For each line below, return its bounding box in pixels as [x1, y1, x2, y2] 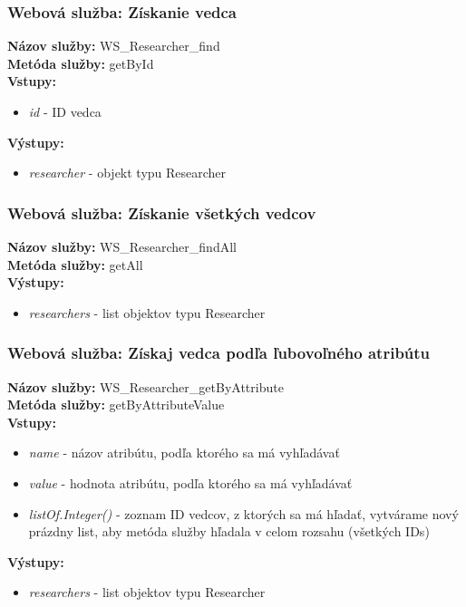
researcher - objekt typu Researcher [28, 163, 227, 182]
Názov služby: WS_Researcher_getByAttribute [7, 377, 284, 396]
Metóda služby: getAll [7, 255, 143, 274]
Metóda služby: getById [7, 53, 154, 72]
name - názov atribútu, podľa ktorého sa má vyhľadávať [28, 443, 340, 462]
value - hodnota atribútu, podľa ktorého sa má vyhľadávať [28, 473, 353, 492]
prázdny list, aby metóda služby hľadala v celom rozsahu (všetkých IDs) [28, 522, 430, 541]
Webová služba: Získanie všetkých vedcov [7, 201, 316, 224]
